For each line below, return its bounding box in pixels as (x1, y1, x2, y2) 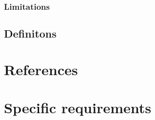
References (4, 59, 78, 79)
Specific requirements (4, 98, 152, 118)
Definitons (4, 26, 57, 41)
